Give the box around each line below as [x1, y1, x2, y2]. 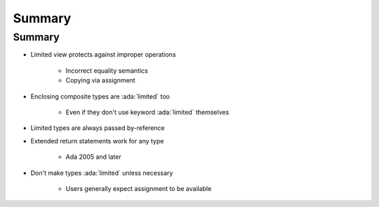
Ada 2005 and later [65, 152, 122, 161]
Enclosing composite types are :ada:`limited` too [30, 92, 170, 101]
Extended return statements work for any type [30, 136, 164, 145]
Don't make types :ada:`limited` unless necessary [30, 169, 173, 177]
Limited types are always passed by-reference [30, 124, 165, 132]
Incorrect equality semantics [65, 66, 149, 75]
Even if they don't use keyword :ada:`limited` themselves [65, 108, 230, 116]
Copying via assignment [65, 76, 136, 85]
